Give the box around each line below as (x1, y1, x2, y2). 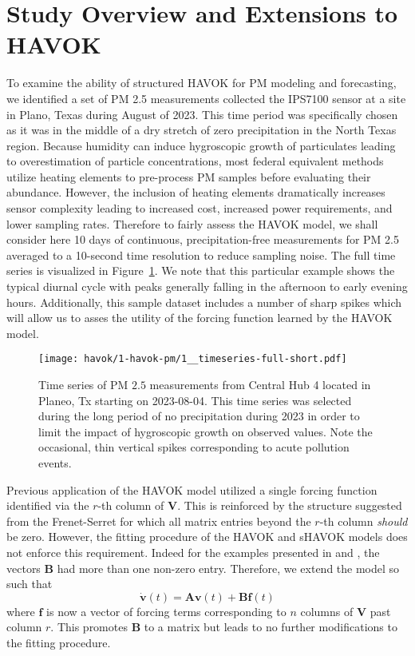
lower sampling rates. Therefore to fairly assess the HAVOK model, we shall (6, 215, 378, 232)
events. (38, 455, 72, 471)
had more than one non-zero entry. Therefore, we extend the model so (57, 559, 400, 576)
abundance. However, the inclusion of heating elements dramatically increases (6, 184, 385, 201)
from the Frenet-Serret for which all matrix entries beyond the (6, 512, 311, 529)
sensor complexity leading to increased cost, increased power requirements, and (6, 200, 393, 217)
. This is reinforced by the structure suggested (177, 497, 402, 514)
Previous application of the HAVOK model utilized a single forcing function (6, 481, 377, 498)
